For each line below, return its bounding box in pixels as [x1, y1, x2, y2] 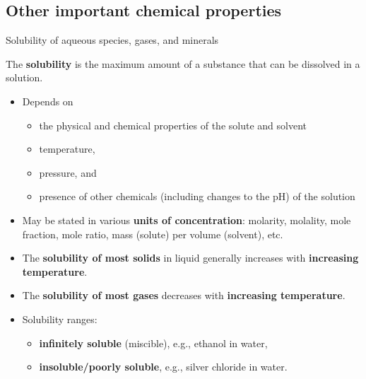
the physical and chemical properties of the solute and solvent [39, 117, 307, 132]
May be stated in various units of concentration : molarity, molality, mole [22, 212, 351, 227]
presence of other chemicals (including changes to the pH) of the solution [39, 189, 355, 204]
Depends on [22, 93, 73, 108]
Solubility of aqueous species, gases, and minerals [6, 33, 219, 47]
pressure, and [39, 165, 97, 180]
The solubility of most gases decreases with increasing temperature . [22, 288, 346, 303]
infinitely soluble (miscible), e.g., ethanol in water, [39, 335, 268, 350]
